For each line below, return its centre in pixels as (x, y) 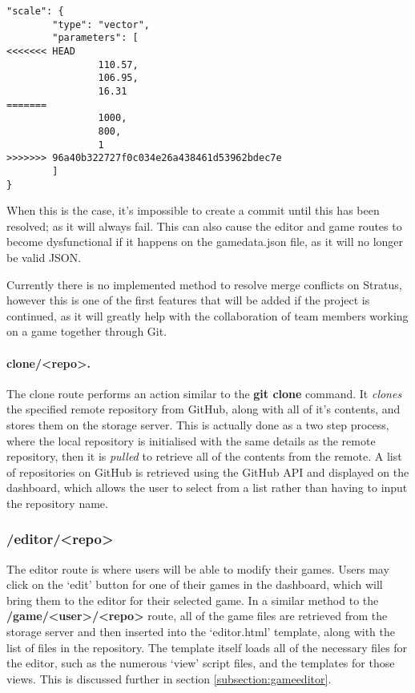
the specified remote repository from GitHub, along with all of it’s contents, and (203, 409)
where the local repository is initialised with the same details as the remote (191, 440)
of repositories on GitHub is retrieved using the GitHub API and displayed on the (208, 471)
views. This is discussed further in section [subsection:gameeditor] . (169, 678)
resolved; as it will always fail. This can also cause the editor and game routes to (204, 226)
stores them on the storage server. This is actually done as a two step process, (198, 424)
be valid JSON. (44, 257)
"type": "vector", (101, 24)
